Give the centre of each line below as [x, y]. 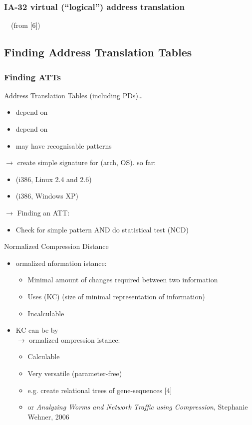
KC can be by [37, 330]
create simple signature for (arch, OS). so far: [87, 162]
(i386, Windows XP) [47, 196]
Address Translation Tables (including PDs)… [74, 95]
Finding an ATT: [43, 212]
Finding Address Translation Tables [98, 52]
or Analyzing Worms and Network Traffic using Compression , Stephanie [138, 407]
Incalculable [46, 313]
